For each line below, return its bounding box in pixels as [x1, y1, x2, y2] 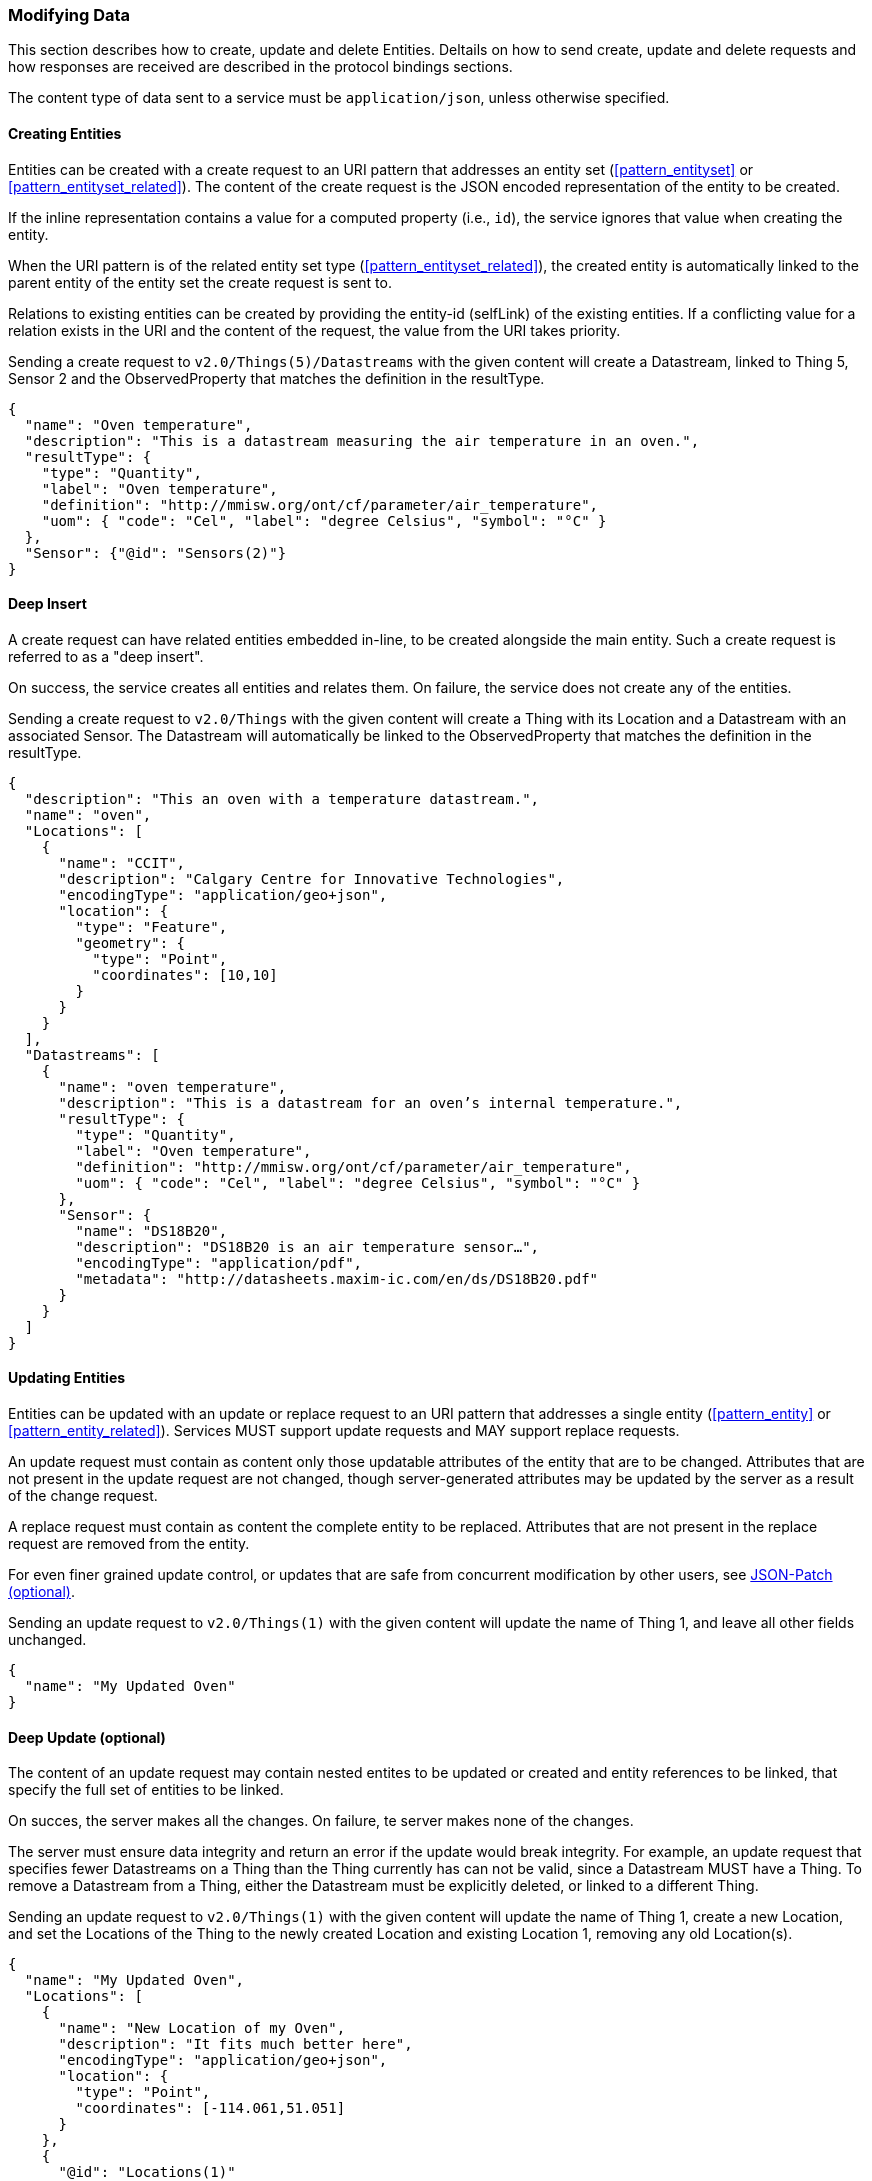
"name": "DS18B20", [75, 1222, 228, 1239]
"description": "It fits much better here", [58, 2036, 413, 2053]
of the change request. [8, 1487, 158, 1505]
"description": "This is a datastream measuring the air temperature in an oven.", [24, 432, 700, 449]
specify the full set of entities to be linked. [8, 1781, 284, 1799]
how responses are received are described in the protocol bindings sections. [8, 58, 513, 76]
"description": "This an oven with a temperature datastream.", [24, 790, 540, 807]
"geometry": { [75, 934, 186, 951]
